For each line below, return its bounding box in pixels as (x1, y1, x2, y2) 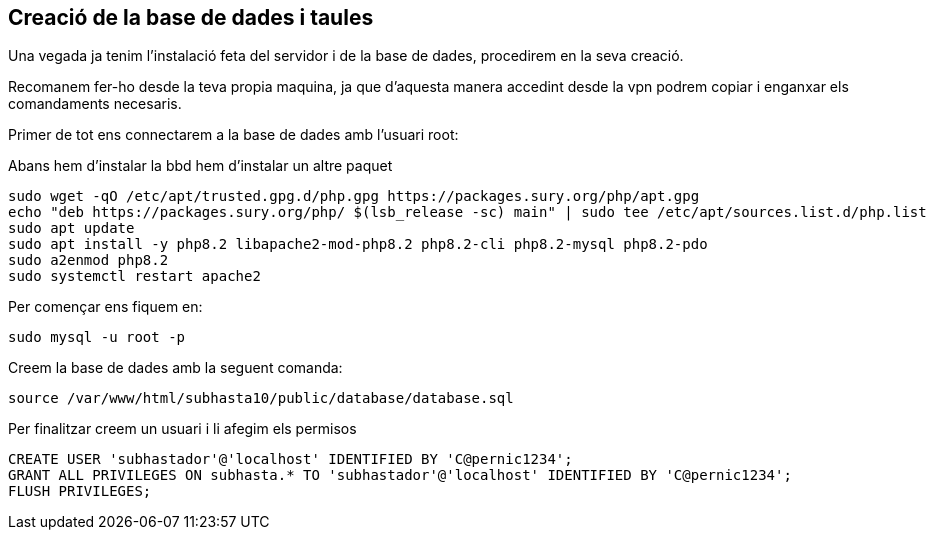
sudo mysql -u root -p (8, 329, 186, 346)
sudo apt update (8, 220, 135, 237)
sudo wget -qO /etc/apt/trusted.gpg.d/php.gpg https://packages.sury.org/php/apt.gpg (8, 188, 700, 205)
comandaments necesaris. (8, 95, 182, 113)
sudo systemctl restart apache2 (8, 268, 261, 285)
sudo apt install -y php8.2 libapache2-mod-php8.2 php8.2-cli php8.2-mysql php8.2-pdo (8, 236, 708, 253)
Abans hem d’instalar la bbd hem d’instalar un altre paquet (8, 157, 393, 175)
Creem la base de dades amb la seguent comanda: (8, 359, 343, 377)
